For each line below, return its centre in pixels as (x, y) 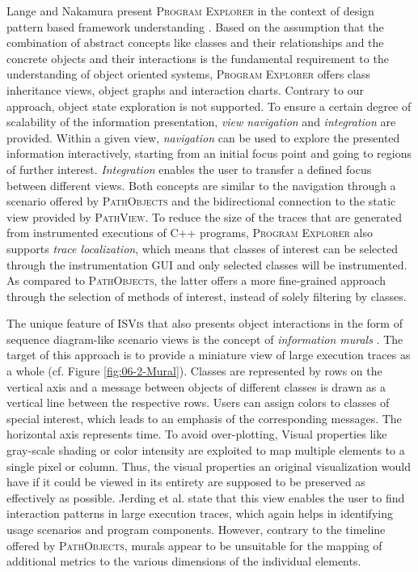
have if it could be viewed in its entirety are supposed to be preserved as (186, 482)
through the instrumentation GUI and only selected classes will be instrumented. (207, 264)
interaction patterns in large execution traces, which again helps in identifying (200, 513)
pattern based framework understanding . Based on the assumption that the (195, 26)
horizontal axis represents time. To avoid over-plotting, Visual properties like (197, 434)
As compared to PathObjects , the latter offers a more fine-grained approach (196, 280)
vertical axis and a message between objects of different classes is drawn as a (196, 386)
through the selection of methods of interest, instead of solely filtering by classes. (207, 296)
